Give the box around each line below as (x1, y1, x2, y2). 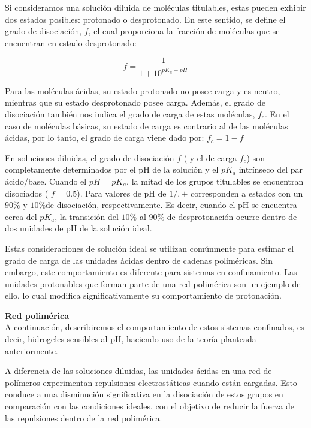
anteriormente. (5, 344, 58, 357)
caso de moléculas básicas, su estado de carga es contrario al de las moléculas (5, 119, 288, 132)
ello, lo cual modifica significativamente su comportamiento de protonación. (5, 289, 282, 302)
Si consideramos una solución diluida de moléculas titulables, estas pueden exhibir (5, 1, 306, 13)
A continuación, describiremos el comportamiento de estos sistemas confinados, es (5, 321, 304, 333)
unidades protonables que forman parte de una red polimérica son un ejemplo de (5, 277, 301, 290)
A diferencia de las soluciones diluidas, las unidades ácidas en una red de (5, 364, 272, 377)
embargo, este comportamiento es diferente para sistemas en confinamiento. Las (5, 266, 297, 278)
